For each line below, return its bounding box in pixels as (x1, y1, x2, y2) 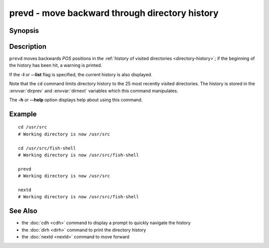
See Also (9, 207, 37, 215)
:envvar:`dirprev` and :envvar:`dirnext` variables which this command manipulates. (9, 88, 178, 94)
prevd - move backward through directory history (9, 7, 219, 18)
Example (9, 110, 37, 118)
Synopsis (9, 26, 39, 35)
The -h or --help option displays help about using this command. (9, 97, 143, 103)
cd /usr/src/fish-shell (18, 145, 76, 151)
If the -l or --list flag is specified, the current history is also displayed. (9, 71, 152, 77)
